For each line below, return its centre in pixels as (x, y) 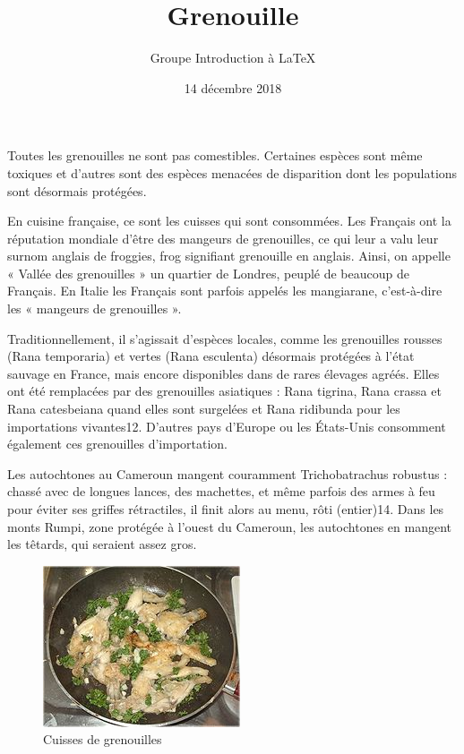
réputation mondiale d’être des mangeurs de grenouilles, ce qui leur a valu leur (223, 238)
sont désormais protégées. (77, 190)
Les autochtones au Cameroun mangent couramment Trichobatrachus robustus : (228, 473)
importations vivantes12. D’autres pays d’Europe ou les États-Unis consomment (227, 426)
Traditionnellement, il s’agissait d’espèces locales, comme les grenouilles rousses (225, 338)
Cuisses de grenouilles (103, 739)
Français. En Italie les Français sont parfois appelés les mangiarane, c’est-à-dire (225, 291)
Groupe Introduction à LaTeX (233, 58)
